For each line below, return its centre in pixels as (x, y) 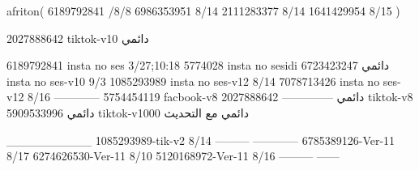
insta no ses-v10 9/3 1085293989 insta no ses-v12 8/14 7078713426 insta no (193, 81)
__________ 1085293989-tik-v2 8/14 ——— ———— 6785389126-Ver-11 (201, 140)
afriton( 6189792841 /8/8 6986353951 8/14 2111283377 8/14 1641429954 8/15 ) (203, 11)
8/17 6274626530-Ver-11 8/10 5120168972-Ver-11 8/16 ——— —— (173, 156)
